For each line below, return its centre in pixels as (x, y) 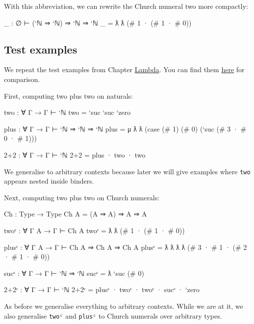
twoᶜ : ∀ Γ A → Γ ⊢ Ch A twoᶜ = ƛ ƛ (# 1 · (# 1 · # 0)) (94, 230)
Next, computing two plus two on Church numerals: (82, 197)
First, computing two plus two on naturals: (69, 95)
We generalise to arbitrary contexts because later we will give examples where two (127, 171)
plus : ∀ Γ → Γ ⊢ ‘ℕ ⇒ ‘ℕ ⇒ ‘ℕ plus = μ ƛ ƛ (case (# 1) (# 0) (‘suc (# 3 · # (125, 128)
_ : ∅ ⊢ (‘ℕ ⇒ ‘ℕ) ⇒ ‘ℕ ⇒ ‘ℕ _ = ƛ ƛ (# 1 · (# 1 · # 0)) (98, 22)
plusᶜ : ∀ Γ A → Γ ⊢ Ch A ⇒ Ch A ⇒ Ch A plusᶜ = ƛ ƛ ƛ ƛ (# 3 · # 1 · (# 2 (126, 247)
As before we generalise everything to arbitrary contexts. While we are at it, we (124, 306)
